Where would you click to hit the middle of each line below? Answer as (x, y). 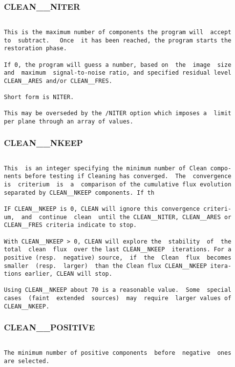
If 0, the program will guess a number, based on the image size (118, 65)
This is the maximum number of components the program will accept (118, 32)
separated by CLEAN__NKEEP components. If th (79, 193)
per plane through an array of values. (69, 122)
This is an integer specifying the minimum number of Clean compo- (118, 168)
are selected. (27, 361)
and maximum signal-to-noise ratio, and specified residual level (118, 73)
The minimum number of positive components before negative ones (118, 353)
